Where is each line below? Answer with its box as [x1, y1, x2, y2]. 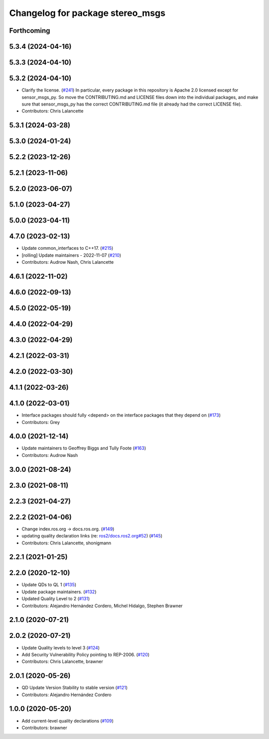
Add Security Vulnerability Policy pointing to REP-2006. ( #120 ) [21, 651, 149, 657]
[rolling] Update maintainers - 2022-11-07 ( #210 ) [21, 252, 122, 258]
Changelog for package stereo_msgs [9, 7, 165, 18]
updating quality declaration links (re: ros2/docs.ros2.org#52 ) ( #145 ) [21, 533, 163, 539]
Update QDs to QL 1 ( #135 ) [21, 582, 77, 588]
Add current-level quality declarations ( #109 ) [21, 718, 114, 724]
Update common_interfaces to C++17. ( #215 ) [21, 245, 114, 251]
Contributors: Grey [21, 419, 60, 425]
